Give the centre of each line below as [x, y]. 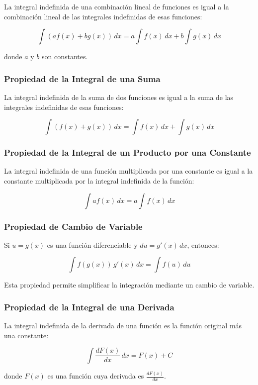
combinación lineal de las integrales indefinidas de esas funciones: [103, 16]
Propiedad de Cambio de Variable [73, 226]
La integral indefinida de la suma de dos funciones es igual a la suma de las [119, 97]
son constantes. [65, 56]
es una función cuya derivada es [96, 376]
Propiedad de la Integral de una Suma [82, 78]
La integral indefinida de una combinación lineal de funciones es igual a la [117, 6]
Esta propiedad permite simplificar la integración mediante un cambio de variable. [129, 285]
